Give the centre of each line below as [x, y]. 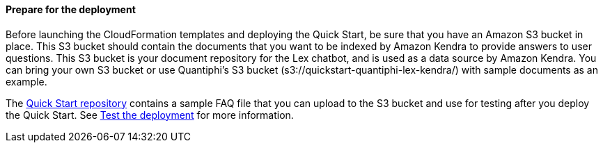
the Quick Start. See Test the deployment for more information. [150, 115]
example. [26, 81]
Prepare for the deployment [71, 9]
